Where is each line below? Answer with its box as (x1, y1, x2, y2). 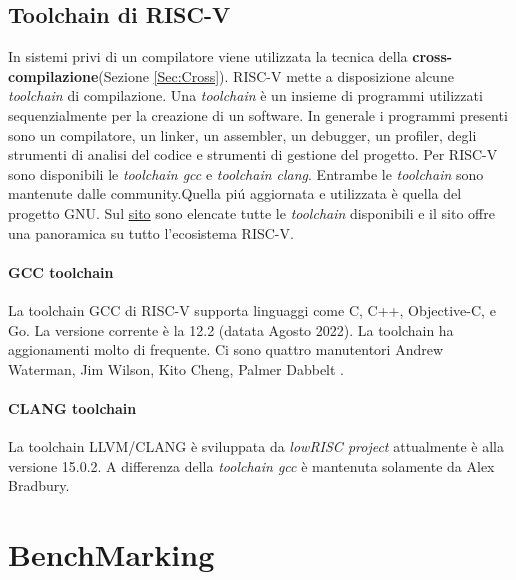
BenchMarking (8, 534, 215, 575)
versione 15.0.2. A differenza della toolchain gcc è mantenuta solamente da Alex (8, 455, 495, 476)
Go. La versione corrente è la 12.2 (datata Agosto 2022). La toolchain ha (8, 319, 454, 340)
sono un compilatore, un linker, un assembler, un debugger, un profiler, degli (8, 124, 477, 145)
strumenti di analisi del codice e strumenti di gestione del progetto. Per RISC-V (8, 144, 498, 165)
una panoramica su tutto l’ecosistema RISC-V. (8, 222, 294, 243)
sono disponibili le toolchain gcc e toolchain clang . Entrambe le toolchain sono (8, 163, 484, 184)
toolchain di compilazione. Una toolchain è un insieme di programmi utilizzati (8, 85, 483, 106)
